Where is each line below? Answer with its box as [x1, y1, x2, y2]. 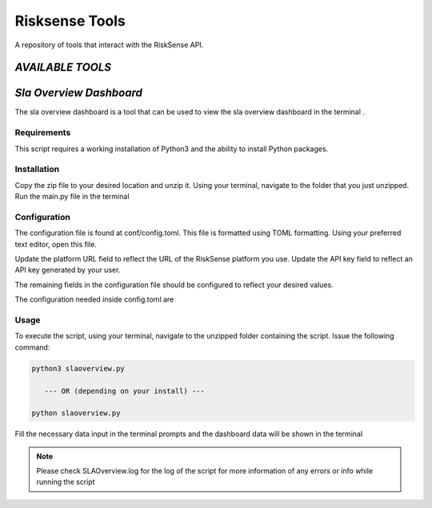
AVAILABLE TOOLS [14, 61, 112, 74]
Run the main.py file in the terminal [14, 192, 130, 202]
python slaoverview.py [31, 409, 121, 418]
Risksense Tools [14, 12, 126, 30]
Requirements [14, 127, 71, 138]
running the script [36, 477, 95, 487]
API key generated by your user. [14, 265, 121, 275]
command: [14, 342, 50, 352]
